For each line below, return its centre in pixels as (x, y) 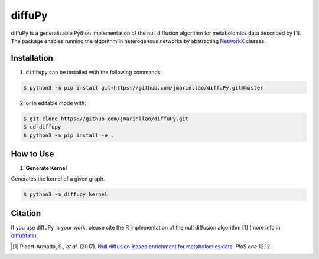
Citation (26, 213)
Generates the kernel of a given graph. (58, 179)
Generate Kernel (46, 168)
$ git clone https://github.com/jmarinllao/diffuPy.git (106, 119)
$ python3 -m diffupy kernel (66, 194)
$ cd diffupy (42, 127)
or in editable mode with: (56, 103)
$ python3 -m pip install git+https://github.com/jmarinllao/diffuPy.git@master (143, 88)
